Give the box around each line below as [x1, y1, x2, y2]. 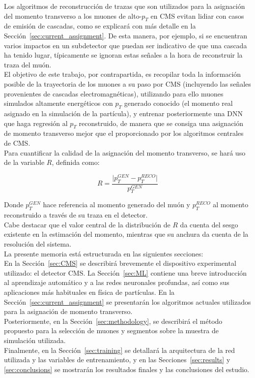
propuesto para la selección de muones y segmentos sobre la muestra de [4, 325, 219, 336]
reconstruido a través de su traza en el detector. [4, 210, 148, 220]
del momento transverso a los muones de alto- [4, 10, 142, 21]
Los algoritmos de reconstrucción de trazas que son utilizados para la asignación [4, 1, 245, 11]
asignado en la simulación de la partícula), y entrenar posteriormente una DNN [4, 108, 243, 118]
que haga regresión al [4, 118, 68, 128]
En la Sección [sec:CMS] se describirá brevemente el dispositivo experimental [4, 258, 236, 268]
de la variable [4, 157, 45, 167]
